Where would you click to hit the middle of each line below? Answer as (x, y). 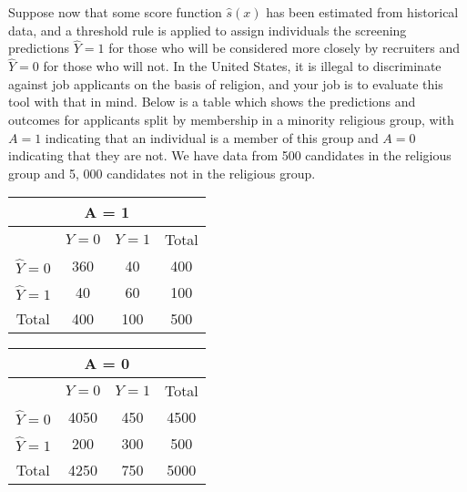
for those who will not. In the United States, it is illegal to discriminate (242, 66)
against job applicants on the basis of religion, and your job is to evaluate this (226, 83)
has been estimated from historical (362, 12)
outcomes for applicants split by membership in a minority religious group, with (231, 119)
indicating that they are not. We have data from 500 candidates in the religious (230, 155)
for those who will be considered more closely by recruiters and (284, 48)
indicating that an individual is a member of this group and (212, 137)
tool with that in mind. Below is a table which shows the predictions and (212, 102)
